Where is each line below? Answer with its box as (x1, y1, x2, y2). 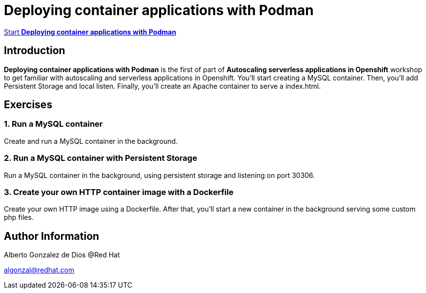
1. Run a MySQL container (4, 119, 103, 129)
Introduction (4, 44, 65, 57)
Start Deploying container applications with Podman (4, 27, 176, 36)
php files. (4, 213, 34, 222)
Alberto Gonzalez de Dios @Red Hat (4, 251, 120, 259)
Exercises (4, 98, 53, 111)
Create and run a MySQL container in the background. (4, 137, 178, 145)
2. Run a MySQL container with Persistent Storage (4, 153, 197, 163)
